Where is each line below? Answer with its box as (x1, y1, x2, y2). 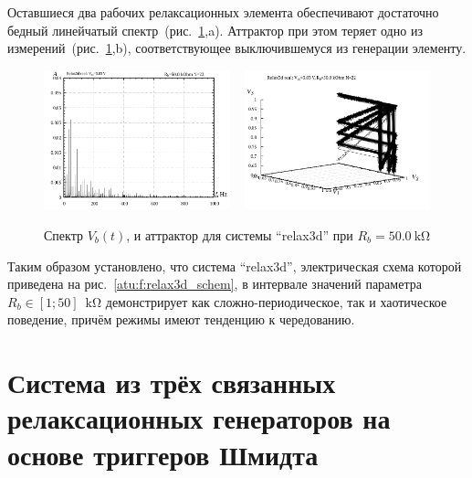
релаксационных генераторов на (7, 399, 391, 437)
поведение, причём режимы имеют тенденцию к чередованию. (7, 310, 355, 329)
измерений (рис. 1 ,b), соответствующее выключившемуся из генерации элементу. (7, 38, 467, 58)
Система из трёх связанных (7, 364, 336, 401)
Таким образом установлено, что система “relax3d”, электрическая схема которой (7, 256, 462, 275)
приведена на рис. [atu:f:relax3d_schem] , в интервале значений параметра (7, 274, 422, 293)
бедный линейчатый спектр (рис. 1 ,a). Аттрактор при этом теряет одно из (7, 20, 423, 39)
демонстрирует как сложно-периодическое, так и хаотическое (105, 292, 447, 311)
